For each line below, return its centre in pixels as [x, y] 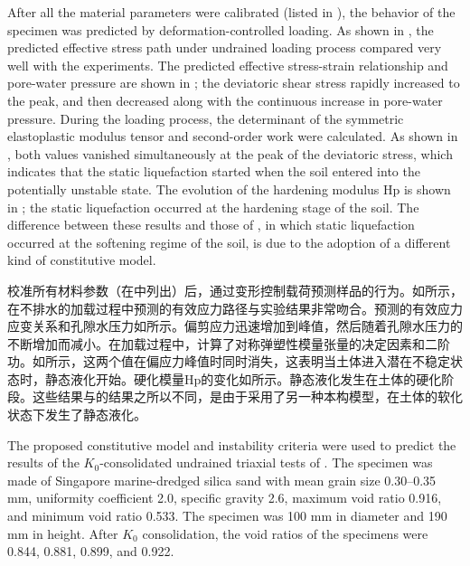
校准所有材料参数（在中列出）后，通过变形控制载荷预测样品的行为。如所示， [235, 290]
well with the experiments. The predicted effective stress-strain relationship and [228, 65]
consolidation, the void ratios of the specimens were [285, 533]
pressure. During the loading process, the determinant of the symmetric [206, 118]
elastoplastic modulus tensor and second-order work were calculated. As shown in [233, 136]
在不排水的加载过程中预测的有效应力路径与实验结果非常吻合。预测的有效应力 [235, 308]
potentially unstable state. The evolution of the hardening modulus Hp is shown [229, 189]
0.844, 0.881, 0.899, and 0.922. [91, 551]
